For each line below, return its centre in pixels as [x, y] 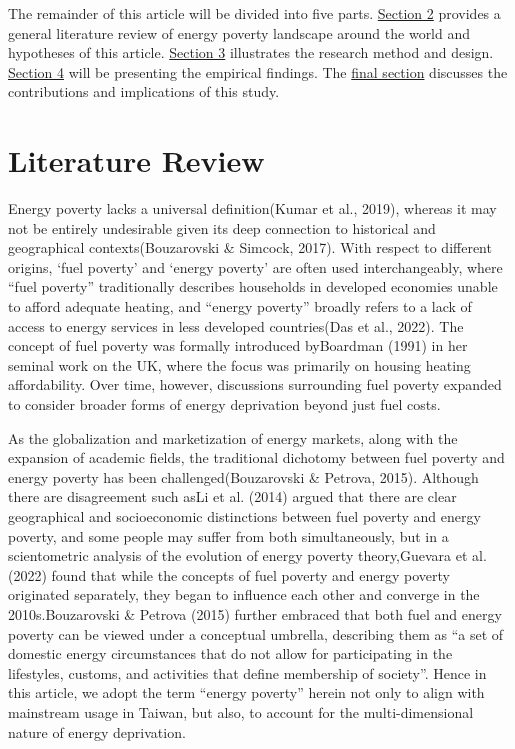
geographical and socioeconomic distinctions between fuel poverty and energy [244, 516]
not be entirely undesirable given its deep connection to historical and [222, 227]
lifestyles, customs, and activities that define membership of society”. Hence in [247, 672]
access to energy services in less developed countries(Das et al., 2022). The [236, 325]
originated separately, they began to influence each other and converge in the [244, 594]
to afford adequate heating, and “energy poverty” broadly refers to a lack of [240, 306]
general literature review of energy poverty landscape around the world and [239, 32]
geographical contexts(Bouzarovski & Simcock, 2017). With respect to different [250, 247]
